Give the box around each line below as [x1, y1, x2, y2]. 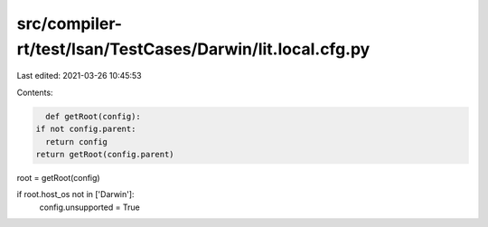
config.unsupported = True [39, 202, 140, 213]
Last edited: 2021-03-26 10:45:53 [16, 71, 142, 81]
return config [45, 137, 108, 147]
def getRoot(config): [45, 111, 142, 121]
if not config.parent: [35, 124, 136, 135]
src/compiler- [16, 14, 122, 33]
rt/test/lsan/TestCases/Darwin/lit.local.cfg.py [16, 39, 371, 59]
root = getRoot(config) [16, 172, 100, 183]
